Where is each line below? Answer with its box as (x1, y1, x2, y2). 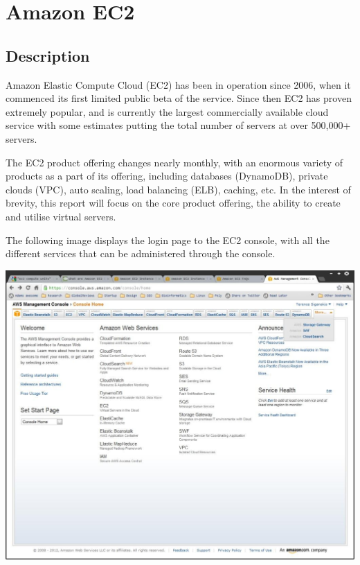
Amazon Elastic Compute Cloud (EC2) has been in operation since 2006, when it (6, 77, 351, 92)
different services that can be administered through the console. (6, 246, 276, 261)
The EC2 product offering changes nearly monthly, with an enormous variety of (6, 155, 343, 169)
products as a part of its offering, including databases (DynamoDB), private (6, 168, 328, 183)
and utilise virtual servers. (6, 209, 116, 223)
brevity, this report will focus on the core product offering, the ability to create (6, 195, 341, 210)
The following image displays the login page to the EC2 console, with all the (6, 232, 330, 247)
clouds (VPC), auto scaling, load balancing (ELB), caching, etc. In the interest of (6, 182, 351, 196)
